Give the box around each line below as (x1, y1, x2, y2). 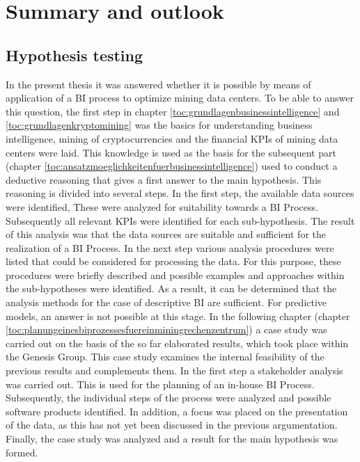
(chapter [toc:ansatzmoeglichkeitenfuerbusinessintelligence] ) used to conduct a (6, 159, 338, 173)
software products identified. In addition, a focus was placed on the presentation (6, 404, 348, 418)
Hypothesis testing (6, 44, 143, 65)
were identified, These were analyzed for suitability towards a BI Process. (6, 199, 318, 214)
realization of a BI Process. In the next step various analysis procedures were (6, 240, 334, 255)
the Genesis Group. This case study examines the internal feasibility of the (6, 349, 324, 364)
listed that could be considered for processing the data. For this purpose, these (6, 254, 341, 269)
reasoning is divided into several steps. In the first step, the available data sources (6, 186, 354, 200)
